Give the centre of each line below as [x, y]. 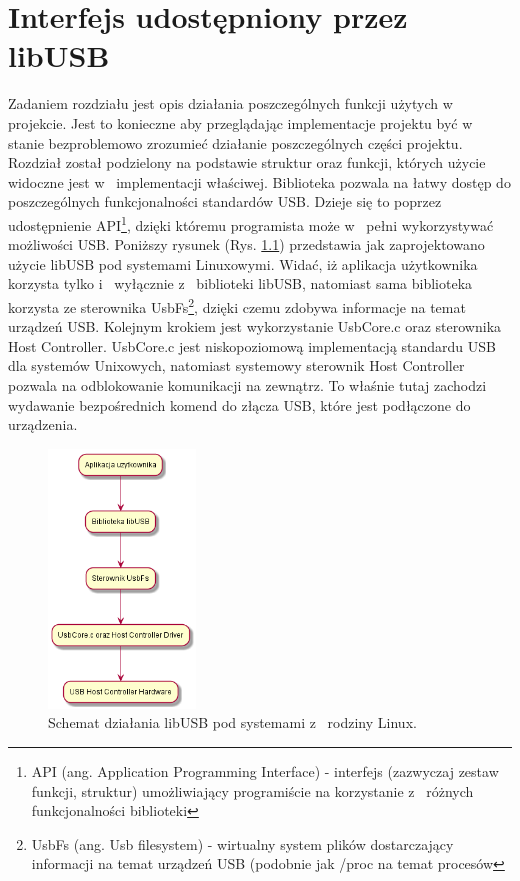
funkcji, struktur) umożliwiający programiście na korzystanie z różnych [252, 790]
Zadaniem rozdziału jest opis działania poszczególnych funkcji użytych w [230, 103]
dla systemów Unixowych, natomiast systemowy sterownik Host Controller [236, 365]
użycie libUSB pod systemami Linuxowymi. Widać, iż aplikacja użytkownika [243, 263]
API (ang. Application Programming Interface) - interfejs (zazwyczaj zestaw [265, 771]
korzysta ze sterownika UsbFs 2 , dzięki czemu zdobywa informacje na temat [237, 305]
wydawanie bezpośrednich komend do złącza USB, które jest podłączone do [239, 404]
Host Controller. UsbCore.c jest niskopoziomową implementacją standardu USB [252, 345]
